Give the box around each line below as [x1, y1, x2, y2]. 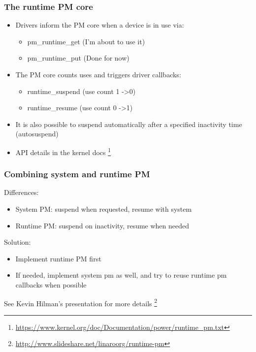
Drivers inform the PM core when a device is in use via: [15, 20, 184, 30]
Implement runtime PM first [15, 253, 101, 263]
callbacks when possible [15, 280, 87, 289]
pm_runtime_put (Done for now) [27, 53, 129, 63]
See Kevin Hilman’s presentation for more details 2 [4, 296, 158, 308]
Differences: [4, 187, 39, 197]
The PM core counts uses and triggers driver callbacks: [15, 69, 181, 79]
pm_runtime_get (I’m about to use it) [27, 36, 145, 46]
